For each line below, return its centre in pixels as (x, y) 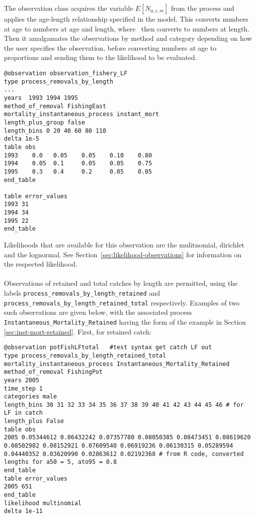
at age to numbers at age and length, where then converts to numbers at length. (127, 28)
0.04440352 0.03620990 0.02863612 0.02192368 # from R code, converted (124, 454)
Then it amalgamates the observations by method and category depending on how (128, 38)
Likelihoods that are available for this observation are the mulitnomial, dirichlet (124, 245)
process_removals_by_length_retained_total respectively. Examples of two (122, 302)
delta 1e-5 (22, 139)
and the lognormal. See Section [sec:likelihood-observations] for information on (123, 254)
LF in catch (23, 413)
